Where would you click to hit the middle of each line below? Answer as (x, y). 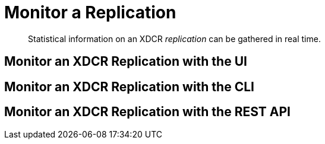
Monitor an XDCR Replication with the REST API (147, 112)
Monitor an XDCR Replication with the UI (126, 62)
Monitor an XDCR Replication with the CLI (129, 87)
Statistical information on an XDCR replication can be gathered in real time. (174, 39)
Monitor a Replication (90, 12)
